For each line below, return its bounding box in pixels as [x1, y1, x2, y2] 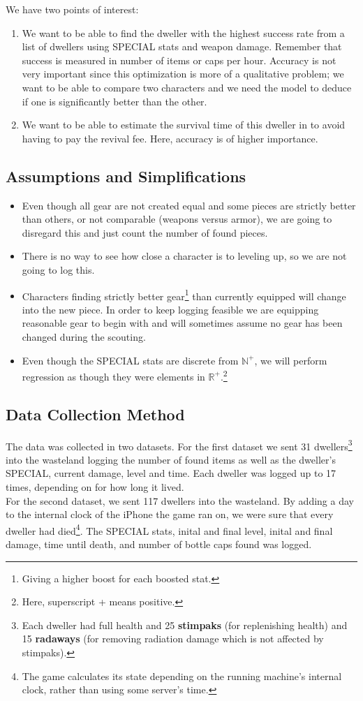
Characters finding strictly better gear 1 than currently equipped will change [22, 286, 346, 303]
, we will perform [254, 353, 327, 367]
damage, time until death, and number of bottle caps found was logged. [6, 537, 312, 552]
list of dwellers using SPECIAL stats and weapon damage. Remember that [22, 39, 342, 54]
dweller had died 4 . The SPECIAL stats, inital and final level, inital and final [6, 521, 333, 538]
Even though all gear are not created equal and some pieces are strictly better [22, 198, 356, 212]
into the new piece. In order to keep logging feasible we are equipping [22, 302, 319, 316]
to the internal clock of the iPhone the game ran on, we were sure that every [6, 507, 334, 522]
